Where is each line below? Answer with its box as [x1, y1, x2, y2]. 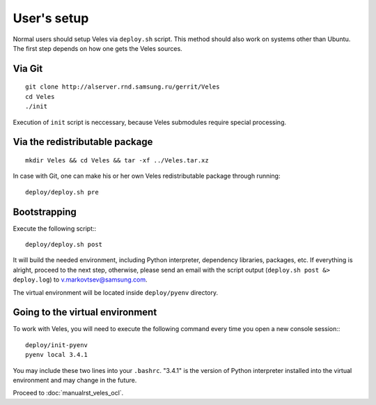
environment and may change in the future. [13, 376, 137, 385]
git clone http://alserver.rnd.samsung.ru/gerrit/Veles [25, 83, 220, 91]
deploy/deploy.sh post [25, 240, 103, 248]
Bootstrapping [13, 206, 77, 217]
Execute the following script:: [13, 224, 97, 233]
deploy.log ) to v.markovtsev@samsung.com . [13, 275, 148, 284]
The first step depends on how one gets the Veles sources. [13, 44, 182, 52]
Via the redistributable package [13, 136, 153, 148]
